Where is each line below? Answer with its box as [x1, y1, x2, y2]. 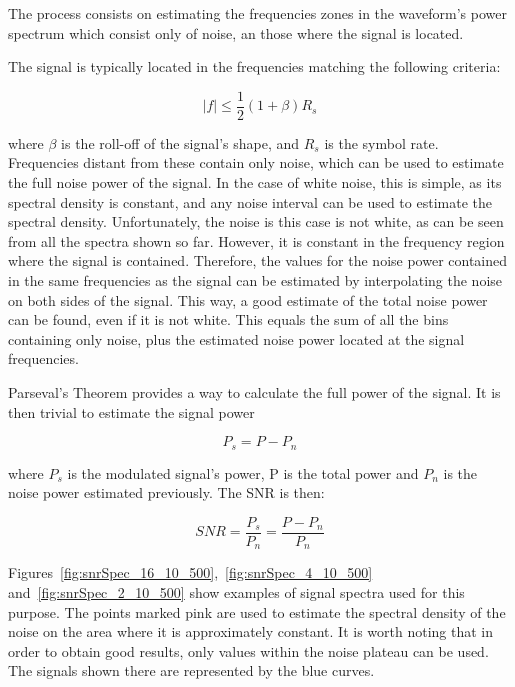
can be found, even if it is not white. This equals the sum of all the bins [8, 309, 449, 330]
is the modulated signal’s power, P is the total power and [67, 462, 419, 483]
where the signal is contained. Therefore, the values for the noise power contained [8, 250, 508, 271]
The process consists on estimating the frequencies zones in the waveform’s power [8, 3, 507, 23]
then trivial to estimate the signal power [8, 401, 255, 422]
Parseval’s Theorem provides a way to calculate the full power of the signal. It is [8, 381, 501, 402]
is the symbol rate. [324, 132, 439, 153]
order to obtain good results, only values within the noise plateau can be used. [8, 640, 489, 661]
